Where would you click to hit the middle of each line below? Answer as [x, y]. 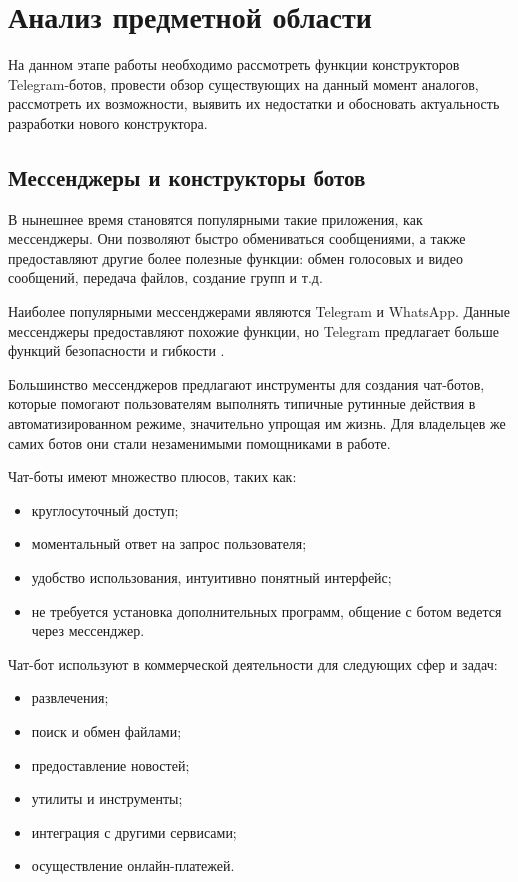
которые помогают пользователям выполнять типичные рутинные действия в [242, 403]
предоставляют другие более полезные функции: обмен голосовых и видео [235, 257]
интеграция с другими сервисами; [134, 831]
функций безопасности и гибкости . [116, 350]
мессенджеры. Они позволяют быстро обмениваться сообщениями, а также [237, 238]
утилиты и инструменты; [107, 798]
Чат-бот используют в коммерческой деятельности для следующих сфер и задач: [253, 663]
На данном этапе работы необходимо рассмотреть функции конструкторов [234, 64]
